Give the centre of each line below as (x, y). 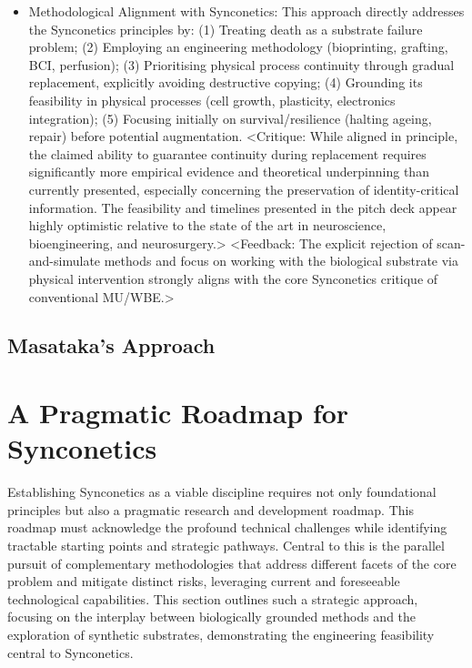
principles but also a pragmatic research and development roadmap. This (211, 509)
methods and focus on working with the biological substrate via (281, 261)
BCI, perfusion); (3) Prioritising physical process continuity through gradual (241, 64)
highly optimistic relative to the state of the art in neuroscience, (207, 225)
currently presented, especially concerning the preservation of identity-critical (244, 189)
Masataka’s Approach (111, 345)
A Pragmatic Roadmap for (178, 413)
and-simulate (65, 261)
